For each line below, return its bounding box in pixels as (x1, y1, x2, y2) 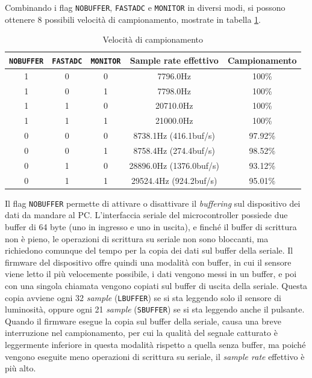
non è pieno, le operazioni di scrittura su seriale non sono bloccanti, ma (5, 232, 269, 245)
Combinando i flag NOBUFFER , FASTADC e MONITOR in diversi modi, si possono (5, 1, 285, 13)
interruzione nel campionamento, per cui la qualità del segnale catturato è (5, 326, 278, 339)
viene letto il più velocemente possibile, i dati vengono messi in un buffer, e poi (5, 267, 297, 280)
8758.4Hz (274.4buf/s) (133, 144, 215, 156)
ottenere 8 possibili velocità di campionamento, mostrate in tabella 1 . (5, 13, 261, 25)
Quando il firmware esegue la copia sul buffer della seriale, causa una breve (5, 314, 281, 327)
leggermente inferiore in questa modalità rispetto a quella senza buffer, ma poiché (5, 338, 306, 351)
